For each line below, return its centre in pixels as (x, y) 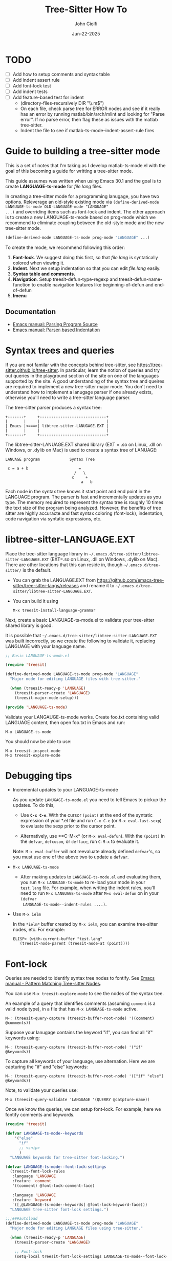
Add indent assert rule (36, 80)
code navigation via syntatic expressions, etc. (53, 518)
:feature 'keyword (32, 1200)
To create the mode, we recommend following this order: (65, 247)
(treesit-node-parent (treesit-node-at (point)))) (75, 944)
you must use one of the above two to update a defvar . (71, 857)
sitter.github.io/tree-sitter (31, 370)
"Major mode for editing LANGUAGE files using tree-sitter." (77, 1228)
